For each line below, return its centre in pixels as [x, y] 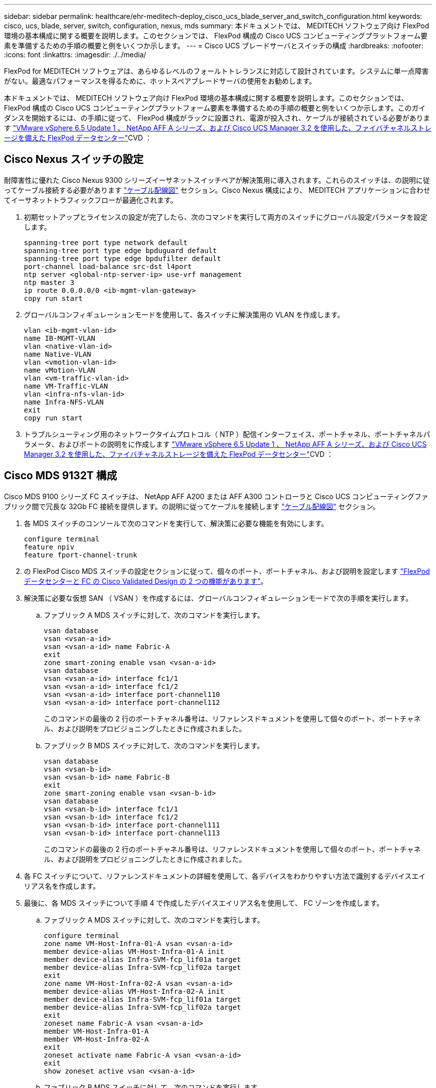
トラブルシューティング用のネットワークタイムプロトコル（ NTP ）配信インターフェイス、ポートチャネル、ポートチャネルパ [227, 434]
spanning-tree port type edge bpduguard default [120, 250]
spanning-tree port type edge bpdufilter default [123, 258]
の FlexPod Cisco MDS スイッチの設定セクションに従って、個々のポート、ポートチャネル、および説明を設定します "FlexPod [227, 571]
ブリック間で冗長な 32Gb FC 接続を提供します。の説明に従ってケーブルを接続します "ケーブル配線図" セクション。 [192, 506]
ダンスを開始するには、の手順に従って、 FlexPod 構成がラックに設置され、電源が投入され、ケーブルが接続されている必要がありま [217, 118]
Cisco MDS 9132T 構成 [61, 476]
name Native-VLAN [57, 354]
